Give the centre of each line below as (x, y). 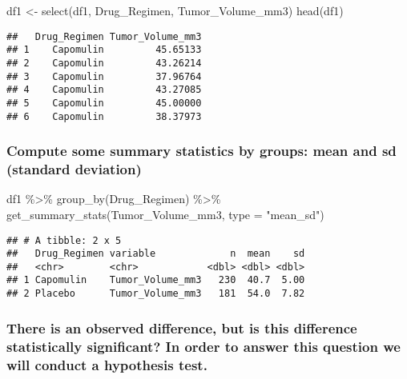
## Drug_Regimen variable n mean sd (156, 254)
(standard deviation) (74, 169)
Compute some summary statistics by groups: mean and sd (201, 151)
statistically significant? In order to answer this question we (203, 346)
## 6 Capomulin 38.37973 (104, 116)
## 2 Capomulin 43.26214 (104, 63)
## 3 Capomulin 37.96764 (104, 76)
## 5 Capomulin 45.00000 (104, 103)
